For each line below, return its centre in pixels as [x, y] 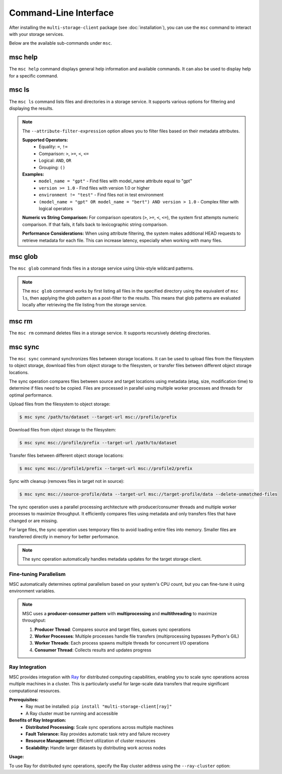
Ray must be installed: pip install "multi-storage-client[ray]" [99, 706]
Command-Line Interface [61, 13]
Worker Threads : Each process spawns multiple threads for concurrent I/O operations [122, 643]
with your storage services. [37, 34]
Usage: [17, 757]
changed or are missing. [34, 521]
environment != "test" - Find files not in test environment [101, 195]
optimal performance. [31, 395]
